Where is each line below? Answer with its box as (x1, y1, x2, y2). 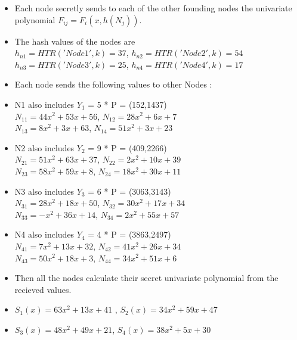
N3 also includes (14, 185, 75, 197)
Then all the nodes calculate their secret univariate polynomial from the (14, 272, 279, 284)
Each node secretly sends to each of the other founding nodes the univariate (14, 2, 292, 14)
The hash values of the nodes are (14, 35, 135, 47)
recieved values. (14, 283, 72, 295)
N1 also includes (14, 98, 75, 110)
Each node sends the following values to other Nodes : (14, 78, 212, 91)
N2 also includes (14, 141, 75, 154)
